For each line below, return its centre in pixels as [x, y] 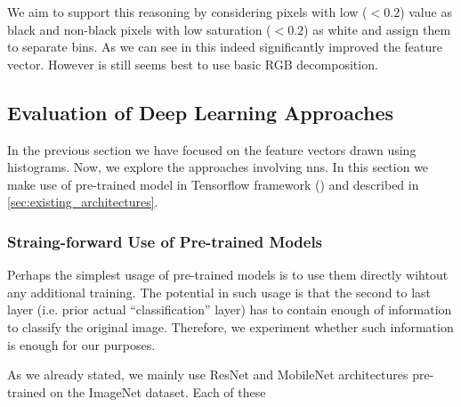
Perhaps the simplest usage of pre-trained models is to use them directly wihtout [228, 275]
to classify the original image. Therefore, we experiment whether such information [230, 326]
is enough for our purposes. [81, 344]
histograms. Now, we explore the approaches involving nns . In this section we [218, 167]
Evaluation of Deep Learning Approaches [200, 112]
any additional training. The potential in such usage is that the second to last [219, 292]
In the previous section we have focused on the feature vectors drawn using [212, 149]
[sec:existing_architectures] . [83, 202]
